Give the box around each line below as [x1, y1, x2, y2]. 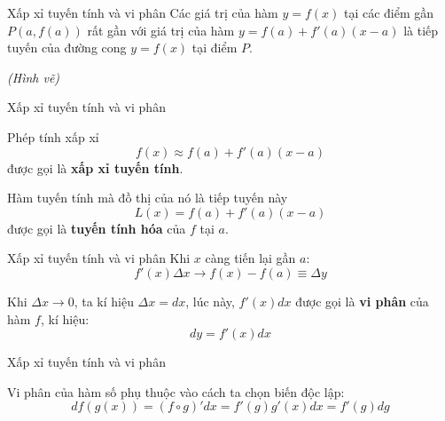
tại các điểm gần [343, 4, 434, 21]
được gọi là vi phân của [295, 291, 429, 310]
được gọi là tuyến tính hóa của [7, 218, 186, 237]
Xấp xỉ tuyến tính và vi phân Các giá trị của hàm [7, 4, 278, 21]
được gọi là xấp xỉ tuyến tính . [7, 158, 183, 177]
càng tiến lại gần [205, 249, 296, 267]
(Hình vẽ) [7, 68, 60, 86]
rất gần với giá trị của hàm [87, 20, 235, 39]
